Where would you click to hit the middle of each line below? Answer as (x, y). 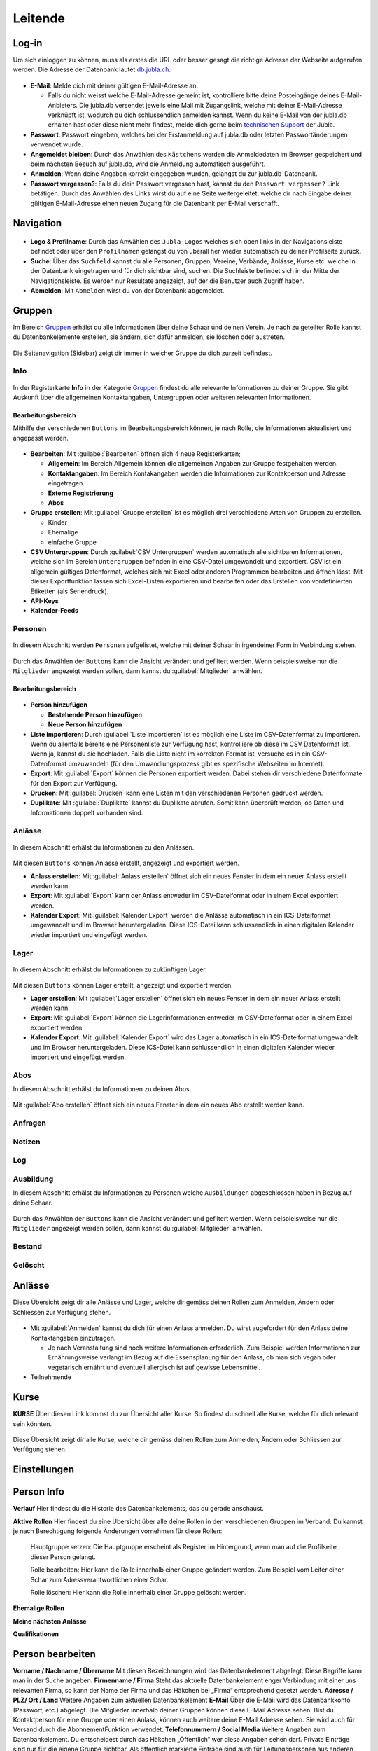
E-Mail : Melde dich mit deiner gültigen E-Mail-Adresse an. (114, 85)
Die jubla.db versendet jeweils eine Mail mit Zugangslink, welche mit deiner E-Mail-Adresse (211, 105)
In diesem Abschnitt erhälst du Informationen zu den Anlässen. (104, 847)
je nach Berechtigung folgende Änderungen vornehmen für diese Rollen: (118, 1531)
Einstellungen (44, 1470)
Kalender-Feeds (55, 611)
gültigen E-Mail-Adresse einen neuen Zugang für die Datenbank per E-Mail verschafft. (155, 203)
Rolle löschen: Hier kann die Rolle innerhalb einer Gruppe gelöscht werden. (139, 1592)
